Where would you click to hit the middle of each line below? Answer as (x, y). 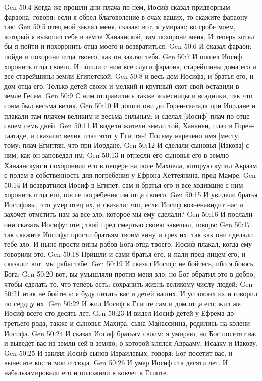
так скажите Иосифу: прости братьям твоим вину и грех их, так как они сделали (129, 234)
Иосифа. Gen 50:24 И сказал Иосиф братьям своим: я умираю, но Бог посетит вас (131, 333)
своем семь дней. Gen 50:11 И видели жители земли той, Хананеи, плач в (118, 125)
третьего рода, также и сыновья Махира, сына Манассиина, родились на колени (127, 323)
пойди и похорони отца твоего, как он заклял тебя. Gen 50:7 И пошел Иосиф (123, 56)
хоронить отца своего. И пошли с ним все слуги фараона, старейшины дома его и (130, 66)
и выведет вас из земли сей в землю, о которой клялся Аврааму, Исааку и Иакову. (131, 343)
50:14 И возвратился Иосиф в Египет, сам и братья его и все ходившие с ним (124, 184)
